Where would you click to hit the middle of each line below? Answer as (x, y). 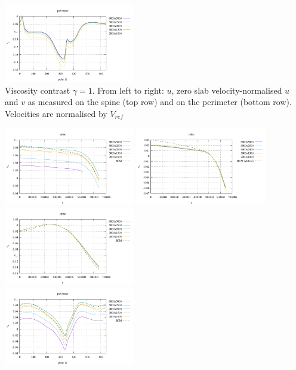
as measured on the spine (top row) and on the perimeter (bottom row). (160, 102)
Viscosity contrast (38, 90)
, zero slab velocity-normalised (227, 90)
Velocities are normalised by (56, 114)
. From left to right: (128, 90)
